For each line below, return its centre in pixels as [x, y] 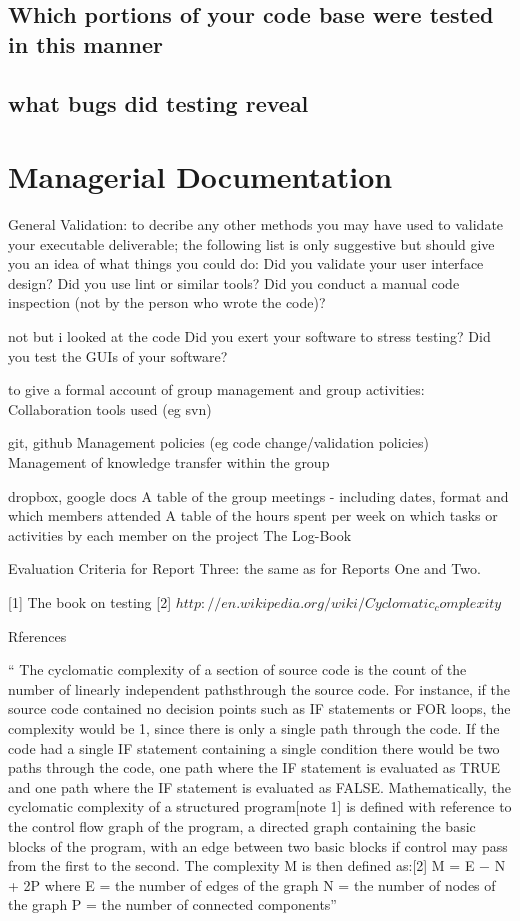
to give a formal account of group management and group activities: [216, 389]
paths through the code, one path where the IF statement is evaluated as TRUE [254, 767]
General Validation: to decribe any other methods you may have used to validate [256, 224]
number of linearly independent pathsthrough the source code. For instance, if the [259, 688]
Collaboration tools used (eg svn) [110, 408]
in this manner [85, 43]
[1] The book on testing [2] [90, 601]
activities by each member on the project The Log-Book [180, 534]
